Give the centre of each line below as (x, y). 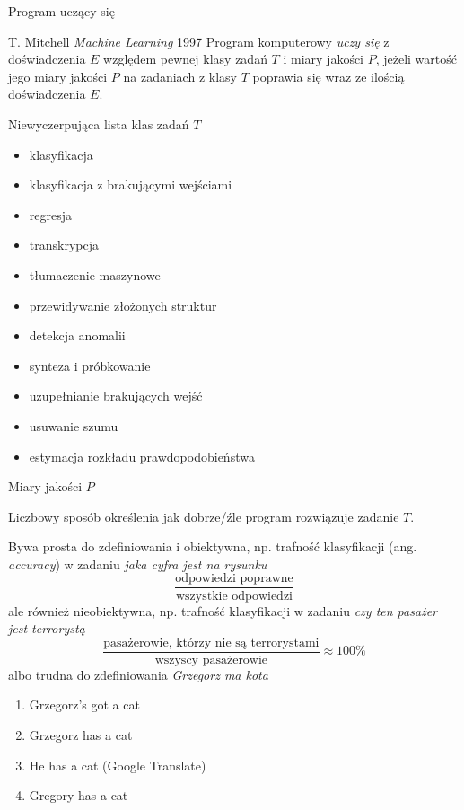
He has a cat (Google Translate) (118, 765)
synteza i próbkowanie (90, 365)
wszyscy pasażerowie (211, 660)
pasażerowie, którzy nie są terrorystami (211, 643)
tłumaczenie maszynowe (95, 274)
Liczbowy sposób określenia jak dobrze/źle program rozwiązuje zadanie (204, 516)
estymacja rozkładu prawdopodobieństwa (142, 456)
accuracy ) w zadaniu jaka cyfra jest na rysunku (138, 563)
